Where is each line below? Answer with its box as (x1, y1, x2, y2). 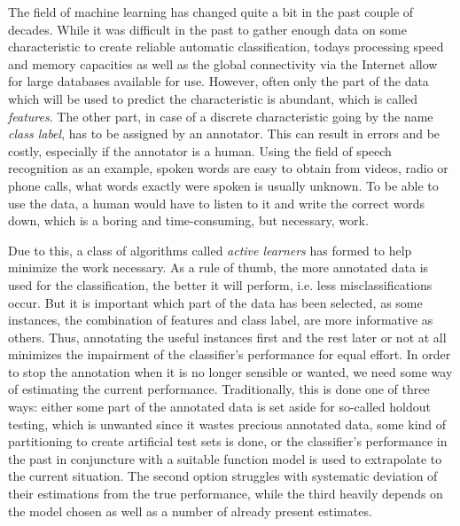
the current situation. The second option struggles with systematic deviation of (8, 467, 438, 485)
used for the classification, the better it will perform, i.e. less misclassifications (8, 275, 433, 294)
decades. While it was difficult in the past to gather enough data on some (8, 20, 407, 38)
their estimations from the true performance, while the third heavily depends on (8, 484, 443, 503)
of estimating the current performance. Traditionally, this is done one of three (8, 380, 430, 398)
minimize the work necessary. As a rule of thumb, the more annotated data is (8, 258, 429, 277)
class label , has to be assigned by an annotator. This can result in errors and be (8, 124, 441, 143)
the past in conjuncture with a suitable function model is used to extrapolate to (8, 449, 442, 467)
